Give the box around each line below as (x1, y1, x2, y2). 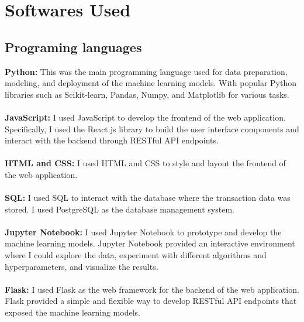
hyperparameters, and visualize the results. (5, 260, 158, 272)
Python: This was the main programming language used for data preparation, (5, 65, 288, 77)
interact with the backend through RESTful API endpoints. (5, 134, 219, 146)
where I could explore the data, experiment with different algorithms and (5, 249, 267, 261)
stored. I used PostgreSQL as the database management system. (5, 203, 234, 215)
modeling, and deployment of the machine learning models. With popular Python (5, 77, 296, 89)
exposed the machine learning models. (5, 306, 140, 318)
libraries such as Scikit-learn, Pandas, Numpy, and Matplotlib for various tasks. (5, 88, 289, 100)
